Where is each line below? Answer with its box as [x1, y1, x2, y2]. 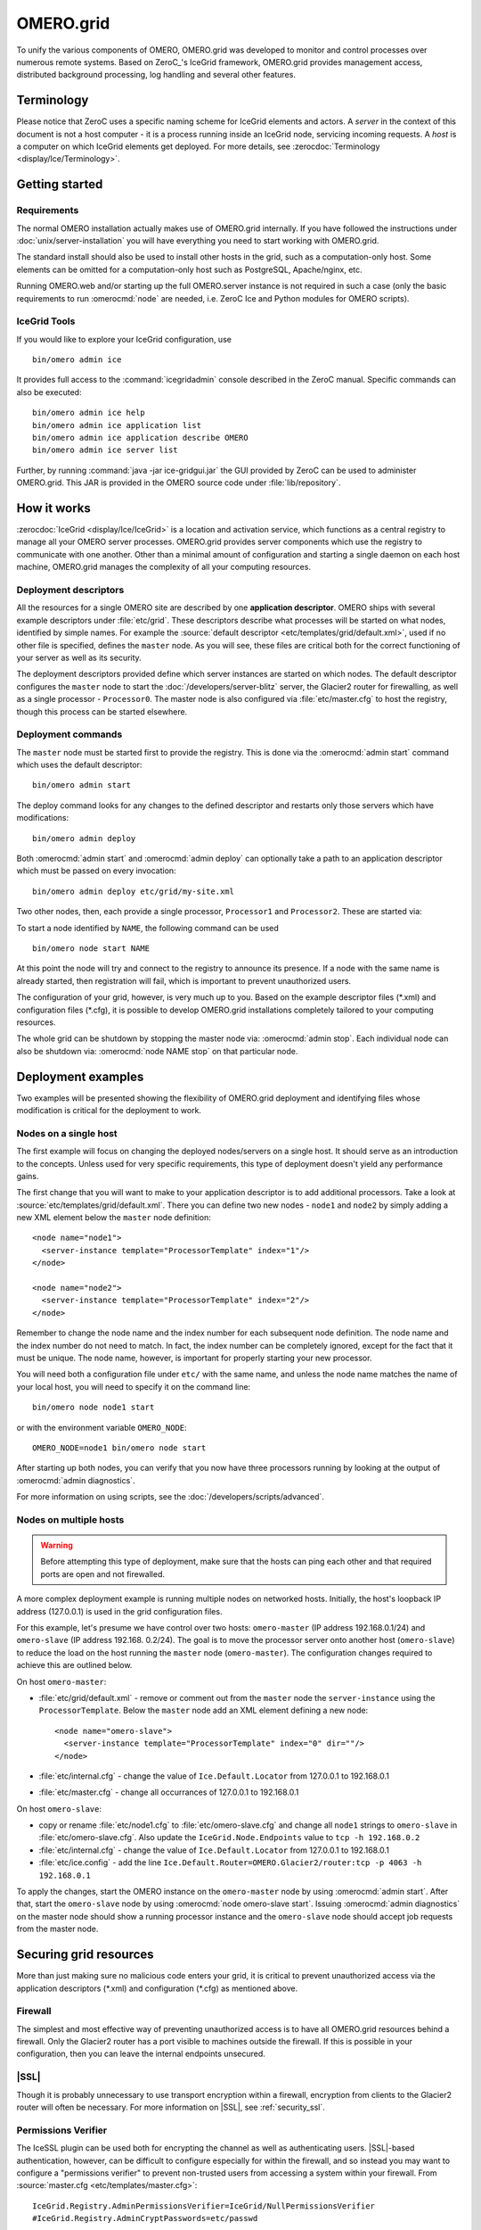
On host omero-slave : [16, 1803, 102, 1814]
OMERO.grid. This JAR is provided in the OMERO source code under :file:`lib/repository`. [16, 477, 341, 488]
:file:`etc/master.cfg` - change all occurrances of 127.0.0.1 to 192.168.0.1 [38, 1787, 299, 1797]
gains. [16, 1170, 39, 1181]
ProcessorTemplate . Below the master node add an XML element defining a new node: [38, 1705, 369, 1716]
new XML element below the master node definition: [16, 1212, 211, 1223]
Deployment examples [16, 1069, 144, 1084]
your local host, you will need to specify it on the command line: [16, 1381, 251, 1392]
